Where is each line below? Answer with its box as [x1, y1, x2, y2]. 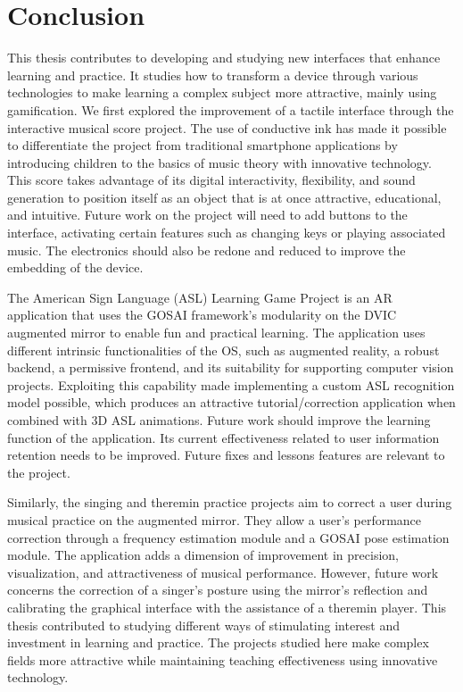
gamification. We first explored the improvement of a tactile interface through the [7, 100, 454, 119]
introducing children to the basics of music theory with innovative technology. [7, 153, 432, 171]
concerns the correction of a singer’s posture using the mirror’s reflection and [7, 580, 428, 599]
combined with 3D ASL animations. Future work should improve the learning [7, 411, 431, 429]
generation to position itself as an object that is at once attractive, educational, [7, 188, 442, 206]
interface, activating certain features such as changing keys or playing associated [7, 223, 446, 242]
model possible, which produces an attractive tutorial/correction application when [7, 393, 456, 412]
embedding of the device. [7, 258, 144, 277]
